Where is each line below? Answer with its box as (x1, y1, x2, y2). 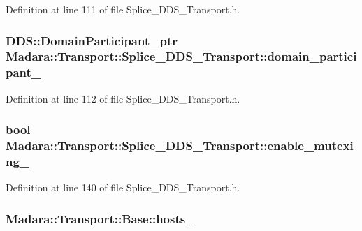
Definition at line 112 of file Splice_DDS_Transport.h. (6, 91, 240, 105)
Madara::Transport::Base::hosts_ (6, 209, 196, 227)
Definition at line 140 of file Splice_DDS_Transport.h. (6, 180, 240, 195)
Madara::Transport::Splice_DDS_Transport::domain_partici (6, 47, 357, 65)
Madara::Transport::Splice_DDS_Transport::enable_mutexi (6, 137, 354, 154)
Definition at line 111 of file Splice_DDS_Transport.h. (6, 2, 240, 16)
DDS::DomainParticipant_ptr (6, 31, 178, 49)
